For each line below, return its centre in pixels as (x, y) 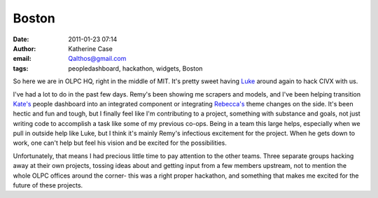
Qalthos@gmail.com (97, 59)
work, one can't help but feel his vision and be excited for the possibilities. (120, 143)
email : (22, 59)
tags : (21, 68)
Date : (21, 39)
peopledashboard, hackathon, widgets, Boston (135, 68)
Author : (24, 48)
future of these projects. (48, 185)
